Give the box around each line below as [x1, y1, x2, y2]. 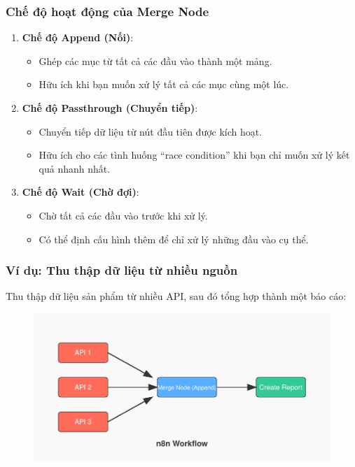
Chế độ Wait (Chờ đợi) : [22, 185, 139, 199]
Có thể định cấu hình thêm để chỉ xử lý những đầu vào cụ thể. [39, 231, 309, 246]
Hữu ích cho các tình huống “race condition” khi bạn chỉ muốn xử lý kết [39, 148, 350, 162]
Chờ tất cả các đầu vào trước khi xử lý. [39, 208, 208, 222]
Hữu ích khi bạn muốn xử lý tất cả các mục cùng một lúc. [39, 77, 289, 92]
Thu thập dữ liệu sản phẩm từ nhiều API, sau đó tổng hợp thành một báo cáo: [6, 289, 347, 303]
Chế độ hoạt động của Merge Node [6, 2, 209, 20]
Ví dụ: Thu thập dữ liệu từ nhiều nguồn [6, 261, 238, 279]
